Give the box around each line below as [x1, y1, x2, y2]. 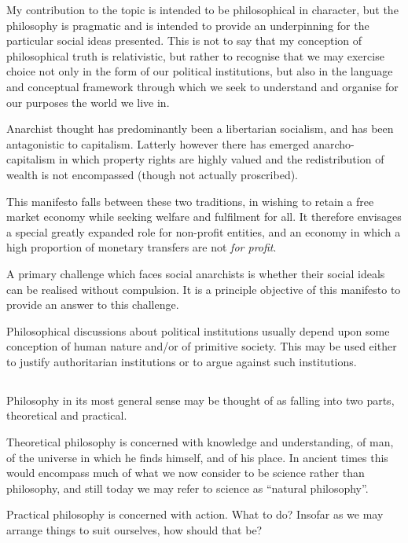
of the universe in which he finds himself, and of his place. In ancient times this [6, 449, 388, 465]
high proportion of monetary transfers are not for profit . [6, 239, 277, 255]
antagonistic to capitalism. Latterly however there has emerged [6, 135, 310, 152]
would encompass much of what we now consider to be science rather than [6, 464, 365, 481]
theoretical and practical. [6, 407, 127, 424]
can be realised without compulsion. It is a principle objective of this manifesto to [6, 281, 401, 297]
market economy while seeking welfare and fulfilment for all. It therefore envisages [6, 208, 402, 225]
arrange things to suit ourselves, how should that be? [6, 522, 263, 538]
